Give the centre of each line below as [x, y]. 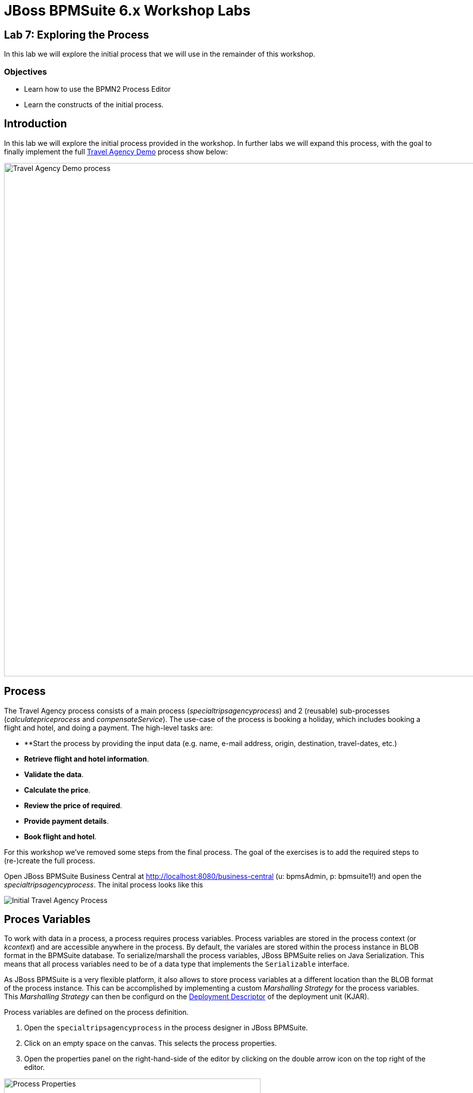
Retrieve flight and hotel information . [87, 759]
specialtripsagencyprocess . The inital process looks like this [104, 884]
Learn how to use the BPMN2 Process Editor [97, 89]
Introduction [36, 124]
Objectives [26, 71]
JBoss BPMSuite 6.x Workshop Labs [127, 11]
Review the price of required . [73, 805]
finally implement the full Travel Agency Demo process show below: [116, 151]
